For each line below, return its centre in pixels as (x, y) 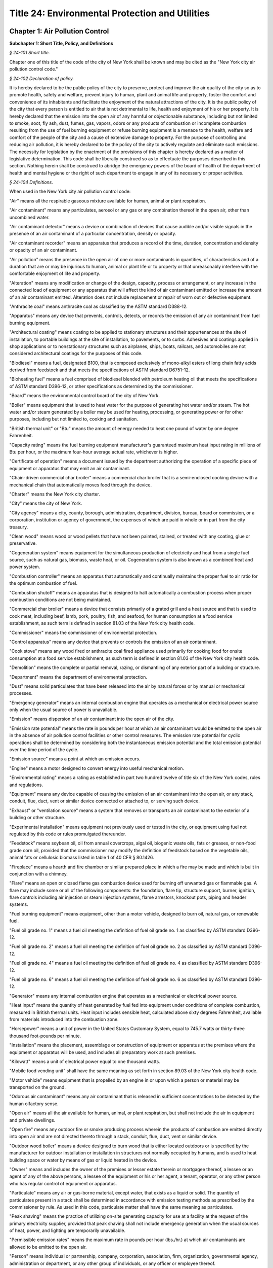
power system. (25, 567)
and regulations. (26, 785)
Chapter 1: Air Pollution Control (59, 31)
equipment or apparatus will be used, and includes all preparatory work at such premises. (103, 1052)
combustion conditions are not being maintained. (60, 600)
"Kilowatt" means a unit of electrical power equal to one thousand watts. (85, 1061)
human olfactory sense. (34, 1104)
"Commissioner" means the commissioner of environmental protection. (83, 632)
